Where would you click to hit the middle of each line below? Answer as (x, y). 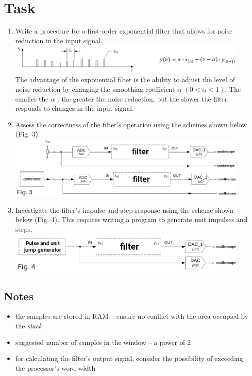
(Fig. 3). (28, 134)
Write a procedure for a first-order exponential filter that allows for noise (124, 31)
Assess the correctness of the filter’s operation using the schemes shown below (131, 124)
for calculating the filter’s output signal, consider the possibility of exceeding (129, 358)
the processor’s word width (55, 367)
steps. (24, 229)
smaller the (32, 98)
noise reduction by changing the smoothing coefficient (95, 89)
